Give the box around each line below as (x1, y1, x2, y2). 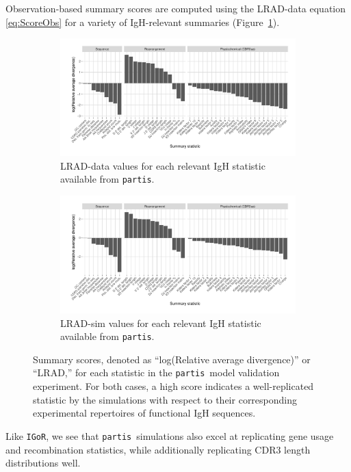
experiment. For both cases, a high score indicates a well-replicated (33, 379, 314, 393)
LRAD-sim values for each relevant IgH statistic (60, 315, 261, 330)
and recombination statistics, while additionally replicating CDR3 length (5, 442, 311, 456)
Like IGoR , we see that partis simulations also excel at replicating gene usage (5, 428, 334, 443)
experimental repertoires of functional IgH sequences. (33, 406, 256, 420)
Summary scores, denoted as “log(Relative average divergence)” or (33, 352, 311, 366)
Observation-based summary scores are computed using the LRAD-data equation (5, 1, 346, 15)
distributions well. (5, 456, 81, 470)
